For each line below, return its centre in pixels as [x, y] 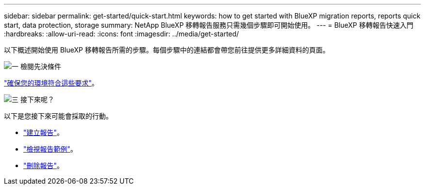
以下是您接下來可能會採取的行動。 [58, 116]
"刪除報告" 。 [44, 165]
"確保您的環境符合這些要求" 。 [51, 83]
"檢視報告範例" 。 [50, 149]
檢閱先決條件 [41, 66]
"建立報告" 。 [44, 132]
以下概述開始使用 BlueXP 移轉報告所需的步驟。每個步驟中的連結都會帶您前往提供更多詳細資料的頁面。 [167, 50]
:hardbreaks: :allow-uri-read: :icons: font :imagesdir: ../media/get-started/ [122, 34]
